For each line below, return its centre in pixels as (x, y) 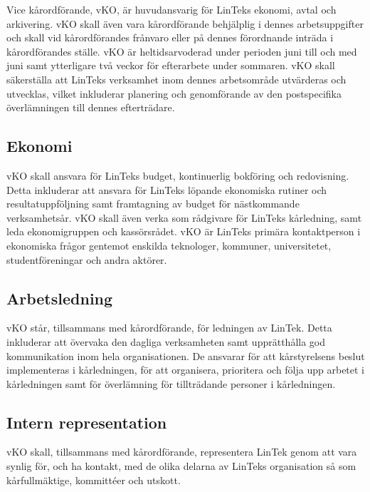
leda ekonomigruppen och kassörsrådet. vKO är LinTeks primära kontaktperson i (184, 231)
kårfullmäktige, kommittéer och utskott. (94, 480)
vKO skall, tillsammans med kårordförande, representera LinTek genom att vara (182, 452)
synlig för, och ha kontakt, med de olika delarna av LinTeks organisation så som (181, 466)
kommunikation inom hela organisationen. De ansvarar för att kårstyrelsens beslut (186, 355)
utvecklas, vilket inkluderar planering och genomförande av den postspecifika (174, 93)
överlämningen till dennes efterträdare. (91, 107)
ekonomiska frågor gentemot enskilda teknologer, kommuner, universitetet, (169, 245)
